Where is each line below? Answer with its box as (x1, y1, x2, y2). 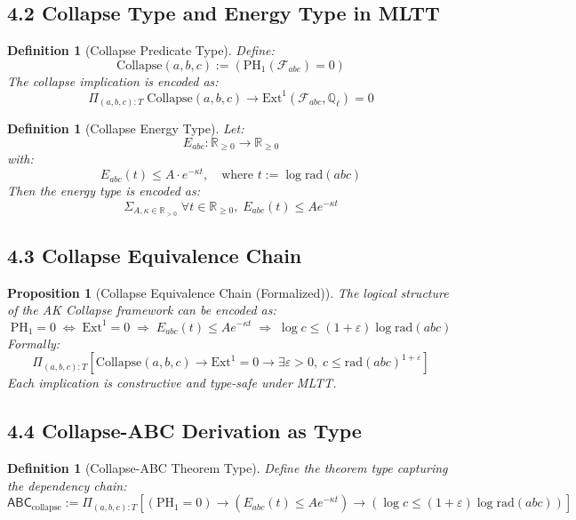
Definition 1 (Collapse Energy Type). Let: (7, 119, 244, 138)
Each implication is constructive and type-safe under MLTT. (7, 373, 337, 392)
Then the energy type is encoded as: (7, 181, 201, 200)
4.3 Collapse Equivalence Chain (7, 242, 302, 269)
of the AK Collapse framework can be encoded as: (7, 300, 276, 319)
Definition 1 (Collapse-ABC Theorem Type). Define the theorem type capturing (7, 458, 448, 476)
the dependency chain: (7, 476, 127, 494)
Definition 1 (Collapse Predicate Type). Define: (7, 41, 275, 60)
